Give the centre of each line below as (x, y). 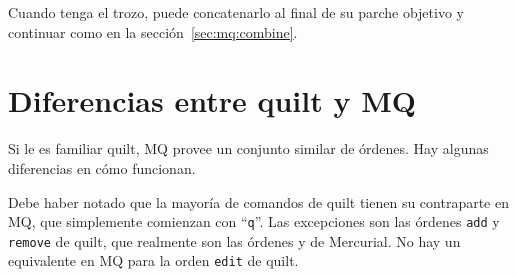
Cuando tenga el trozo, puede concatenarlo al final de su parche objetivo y (236, 12)
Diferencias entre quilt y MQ (212, 100)
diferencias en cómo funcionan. (102, 167)
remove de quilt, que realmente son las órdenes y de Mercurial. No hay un (234, 240)
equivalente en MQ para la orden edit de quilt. (153, 260)
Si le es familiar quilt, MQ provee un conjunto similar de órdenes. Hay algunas (248, 148)
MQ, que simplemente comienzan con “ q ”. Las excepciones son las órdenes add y (254, 221)
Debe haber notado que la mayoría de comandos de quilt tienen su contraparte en (259, 201)
